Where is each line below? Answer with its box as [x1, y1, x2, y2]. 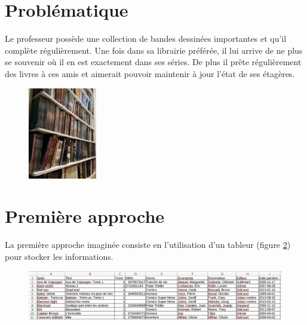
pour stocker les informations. [5, 250, 113, 262]
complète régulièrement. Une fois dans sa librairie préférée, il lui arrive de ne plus [5, 44, 303, 56]
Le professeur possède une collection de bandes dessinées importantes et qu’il [5, 32, 287, 45]
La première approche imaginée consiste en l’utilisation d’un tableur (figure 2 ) [5, 238, 291, 251]
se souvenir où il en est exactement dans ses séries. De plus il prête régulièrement [5, 56, 302, 68]
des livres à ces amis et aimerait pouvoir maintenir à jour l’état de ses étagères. [5, 67, 295, 79]
